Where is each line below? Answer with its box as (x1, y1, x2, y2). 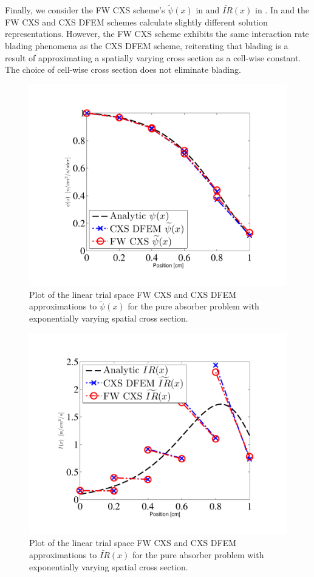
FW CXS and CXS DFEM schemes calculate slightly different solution (5, 15, 268, 28)
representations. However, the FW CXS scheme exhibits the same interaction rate (5, 27, 309, 40)
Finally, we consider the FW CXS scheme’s (5, 4, 165, 16)
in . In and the (254, 4, 310, 16)
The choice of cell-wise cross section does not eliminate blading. (5, 63, 241, 76)
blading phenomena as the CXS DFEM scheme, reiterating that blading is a (5, 39, 288, 52)
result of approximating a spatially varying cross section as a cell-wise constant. (5, 51, 301, 64)
